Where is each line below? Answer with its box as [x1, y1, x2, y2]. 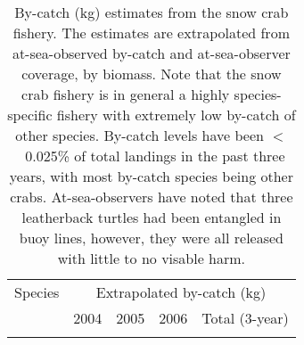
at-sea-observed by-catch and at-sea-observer [12, 43, 291, 63]
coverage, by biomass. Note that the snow [21, 63, 282, 84]
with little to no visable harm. [57, 248, 246, 268]
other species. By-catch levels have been [15, 125, 264, 145]
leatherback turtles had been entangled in [21, 207, 282, 227]
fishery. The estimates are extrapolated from [12, 22, 290, 43]
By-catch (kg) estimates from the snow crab [14, 2, 289, 22]
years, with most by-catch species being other [9, 166, 293, 186]
